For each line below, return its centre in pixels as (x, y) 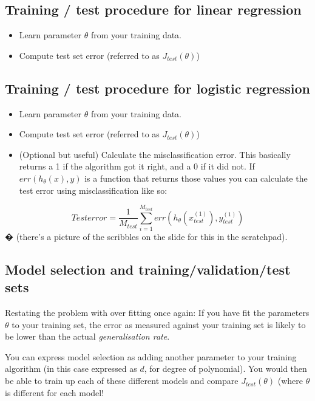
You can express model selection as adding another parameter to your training (151, 356)
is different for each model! (55, 392)
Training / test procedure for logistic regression (157, 88)
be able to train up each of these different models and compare (122, 381)
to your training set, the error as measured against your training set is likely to (159, 324)
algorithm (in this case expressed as (71, 368)
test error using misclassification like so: (93, 190)
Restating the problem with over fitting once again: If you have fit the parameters (157, 313)
